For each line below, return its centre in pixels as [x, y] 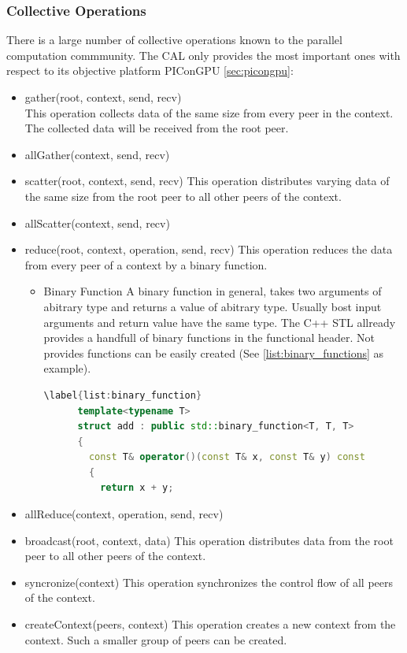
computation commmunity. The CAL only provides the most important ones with [203, 55]
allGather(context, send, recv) [97, 154]
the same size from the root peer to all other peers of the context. [183, 196]
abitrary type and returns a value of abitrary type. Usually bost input [213, 306]
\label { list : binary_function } [123, 395]
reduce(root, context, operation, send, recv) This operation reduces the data [209, 249]
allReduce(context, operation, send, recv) [124, 514]
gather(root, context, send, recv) [103, 97]
